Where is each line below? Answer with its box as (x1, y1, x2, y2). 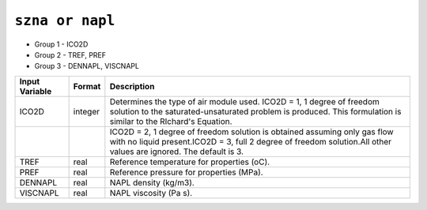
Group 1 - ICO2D (34, 39, 89, 49)
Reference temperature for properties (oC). (109, 156, 270, 167)
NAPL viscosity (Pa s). (109, 187, 193, 198)
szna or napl (14, 12, 115, 29)
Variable (19, 85, 52, 96)
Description (109, 81, 155, 92)
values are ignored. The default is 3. (109, 146, 244, 157)
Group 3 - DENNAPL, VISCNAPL (34, 62, 140, 71)
